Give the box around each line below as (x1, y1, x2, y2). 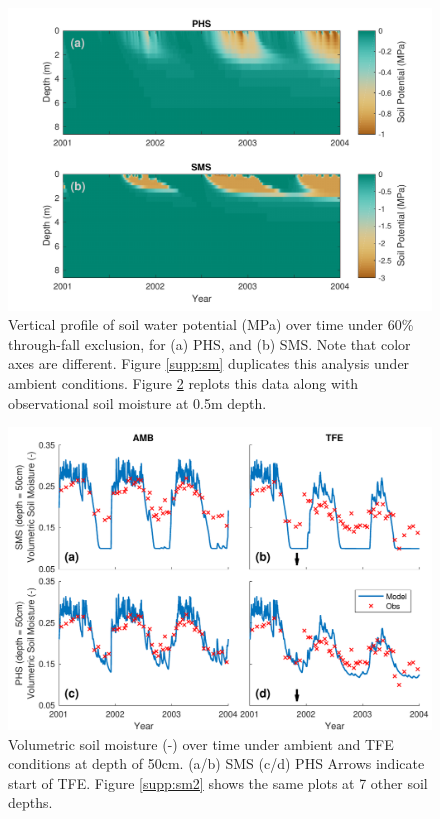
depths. (8, 792, 53, 813)
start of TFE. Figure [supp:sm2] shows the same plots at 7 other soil (8, 772, 428, 793)
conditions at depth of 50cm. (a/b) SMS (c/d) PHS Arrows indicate (8, 753, 425, 774)
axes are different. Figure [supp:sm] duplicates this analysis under (8, 353, 410, 374)
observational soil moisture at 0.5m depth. (8, 392, 267, 413)
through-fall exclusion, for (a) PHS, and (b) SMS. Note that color (8, 333, 411, 354)
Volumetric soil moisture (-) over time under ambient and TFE (8, 733, 394, 754)
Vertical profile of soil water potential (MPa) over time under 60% (8, 314, 414, 335)
